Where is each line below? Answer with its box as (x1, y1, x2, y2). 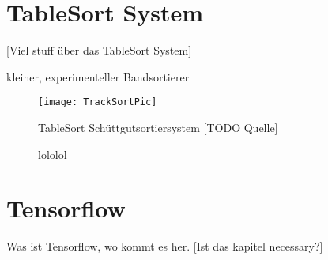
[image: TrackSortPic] (38, 96, 157, 108)
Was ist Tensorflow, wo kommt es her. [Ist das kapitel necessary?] (6, 238, 323, 254)
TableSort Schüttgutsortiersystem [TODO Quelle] (38, 119, 278, 135)
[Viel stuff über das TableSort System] (6, 42, 192, 58)
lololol (38, 145, 67, 162)
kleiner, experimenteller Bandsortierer (6, 68, 190, 85)
